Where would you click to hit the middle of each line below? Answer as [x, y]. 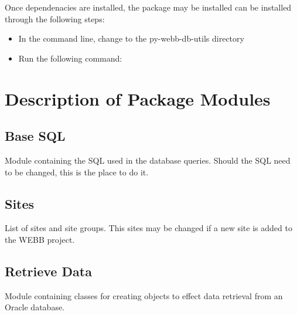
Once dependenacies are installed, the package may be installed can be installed [148, 7]
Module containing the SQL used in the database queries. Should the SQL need [148, 160]
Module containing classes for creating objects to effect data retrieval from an [144, 295]
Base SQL [35, 136]
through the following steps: [55, 18]
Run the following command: [70, 58]
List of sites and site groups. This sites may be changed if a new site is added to [148, 228]
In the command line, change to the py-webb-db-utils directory [131, 38]
